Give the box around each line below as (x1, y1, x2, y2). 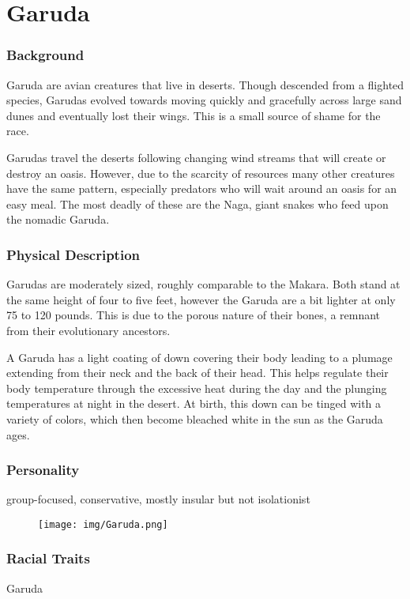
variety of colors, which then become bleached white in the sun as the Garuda (6, 410, 383, 427)
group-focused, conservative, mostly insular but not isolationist (6, 491, 310, 507)
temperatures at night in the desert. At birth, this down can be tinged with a (6, 395, 382, 412)
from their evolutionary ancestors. (6, 322, 171, 338)
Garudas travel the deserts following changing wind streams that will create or (6, 149, 386, 165)
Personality (6, 460, 80, 480)
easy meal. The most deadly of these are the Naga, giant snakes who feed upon (6, 195, 389, 212)
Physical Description (6, 244, 141, 264)
